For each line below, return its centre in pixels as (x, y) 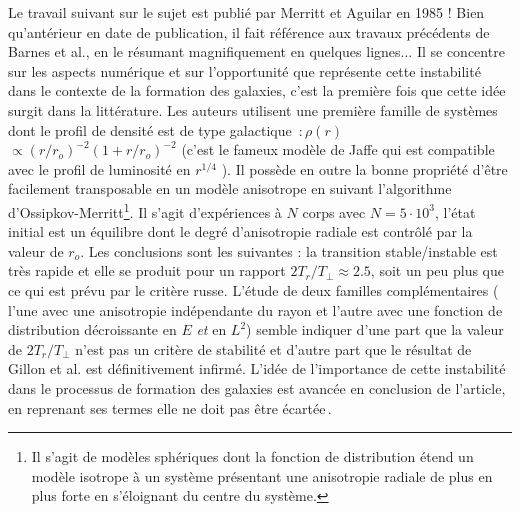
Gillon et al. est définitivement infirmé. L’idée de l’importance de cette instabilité (257, 368)
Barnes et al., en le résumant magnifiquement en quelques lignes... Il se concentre (256, 51)
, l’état (455, 211)
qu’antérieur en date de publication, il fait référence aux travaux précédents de (249, 31)
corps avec (334, 211)
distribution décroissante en (92, 329)
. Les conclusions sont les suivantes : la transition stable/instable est (289, 250)
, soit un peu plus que (437, 270)
